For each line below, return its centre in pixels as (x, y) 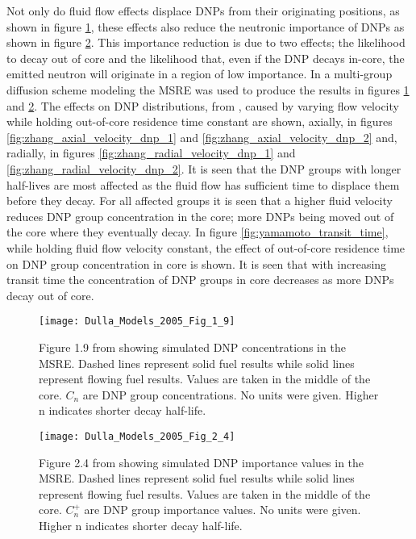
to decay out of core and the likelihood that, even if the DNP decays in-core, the (206, 58)
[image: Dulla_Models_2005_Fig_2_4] (137, 436)
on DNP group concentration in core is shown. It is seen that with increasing (197, 263)
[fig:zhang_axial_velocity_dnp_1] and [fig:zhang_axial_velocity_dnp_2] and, (202, 137)
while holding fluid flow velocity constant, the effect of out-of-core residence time (206, 247)
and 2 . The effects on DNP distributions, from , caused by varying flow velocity (203, 105)
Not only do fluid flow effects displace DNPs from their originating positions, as (203, 10)
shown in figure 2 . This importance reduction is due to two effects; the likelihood (206, 42)
